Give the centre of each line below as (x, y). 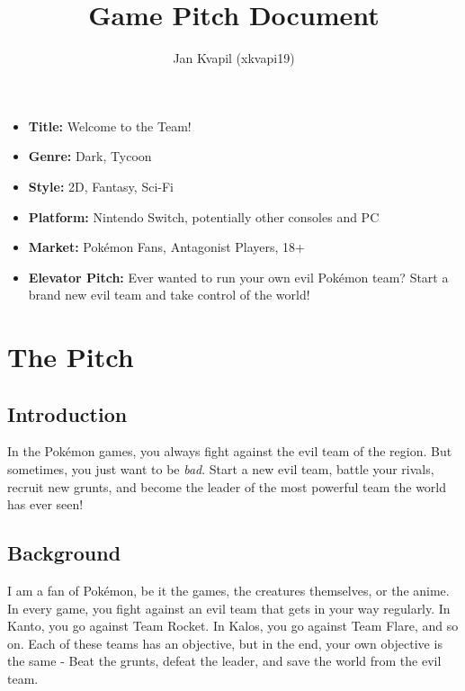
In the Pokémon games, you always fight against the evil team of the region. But (230, 451)
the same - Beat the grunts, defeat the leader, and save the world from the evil (224, 661)
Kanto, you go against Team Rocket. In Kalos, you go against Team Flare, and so (233, 626)
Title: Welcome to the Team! (110, 126)
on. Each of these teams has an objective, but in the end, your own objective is (225, 643)
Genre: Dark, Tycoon (90, 156)
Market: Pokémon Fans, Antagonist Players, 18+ (167, 247)
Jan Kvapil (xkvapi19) (234, 58)
